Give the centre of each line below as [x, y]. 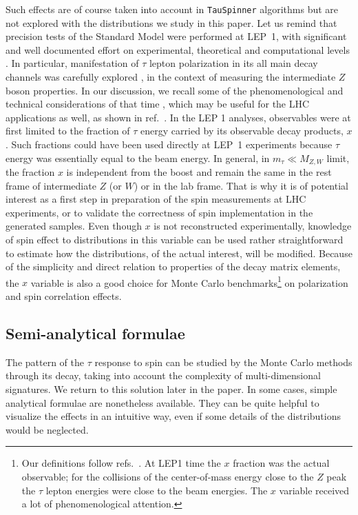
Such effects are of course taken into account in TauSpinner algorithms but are [172, 9]
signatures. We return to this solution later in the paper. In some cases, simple [171, 389]
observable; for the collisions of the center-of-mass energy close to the [168, 476]
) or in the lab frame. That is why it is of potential [241, 185]
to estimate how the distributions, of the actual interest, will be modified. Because [179, 253]
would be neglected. [47, 429]
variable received [314, 490]
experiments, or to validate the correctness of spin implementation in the [159, 212]
